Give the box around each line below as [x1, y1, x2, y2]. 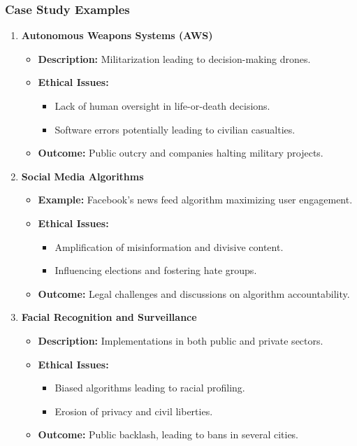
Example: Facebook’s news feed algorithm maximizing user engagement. [38, 192, 353, 207]
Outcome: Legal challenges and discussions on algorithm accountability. [38, 286, 350, 301]
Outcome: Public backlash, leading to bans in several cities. [38, 427, 299, 442]
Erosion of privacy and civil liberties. [54, 403, 213, 418]
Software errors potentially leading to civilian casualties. [54, 122, 296, 136]
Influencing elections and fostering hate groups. [54, 263, 257, 278]
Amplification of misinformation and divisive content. [54, 239, 284, 254]
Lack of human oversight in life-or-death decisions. [54, 99, 270, 113]
